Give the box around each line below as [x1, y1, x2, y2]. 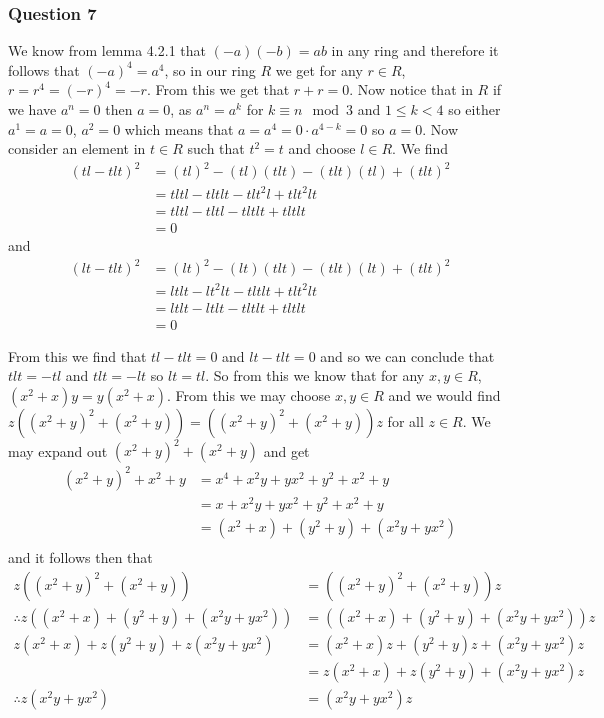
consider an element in [8, 138, 146, 159]
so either [448, 99, 501, 119]
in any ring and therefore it [331, 40, 499, 61]
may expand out [8, 440, 108, 461]
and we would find [388, 384, 501, 405]
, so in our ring [164, 59, 256, 80]
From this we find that [8, 345, 147, 366]
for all [387, 410, 424, 431]
